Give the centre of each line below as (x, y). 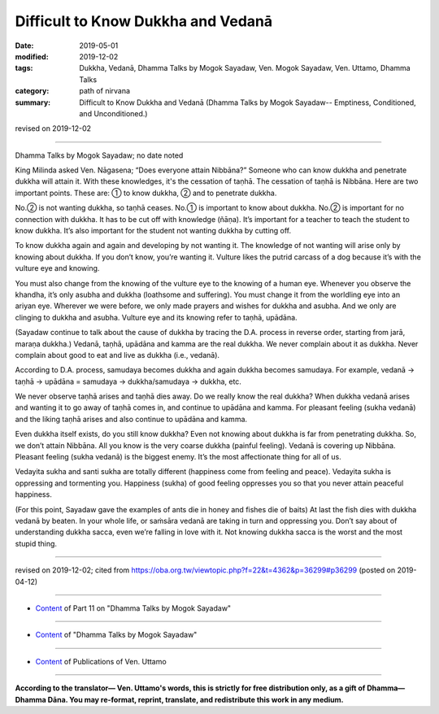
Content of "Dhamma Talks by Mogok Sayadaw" (116, 635)
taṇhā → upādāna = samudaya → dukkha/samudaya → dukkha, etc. (128, 381)
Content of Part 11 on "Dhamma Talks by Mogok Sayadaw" (133, 608)
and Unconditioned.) (113, 113)
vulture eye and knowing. (57, 268)
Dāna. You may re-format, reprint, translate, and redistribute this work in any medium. (196, 699)
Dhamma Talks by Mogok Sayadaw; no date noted (99, 155)
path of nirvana (104, 91)
